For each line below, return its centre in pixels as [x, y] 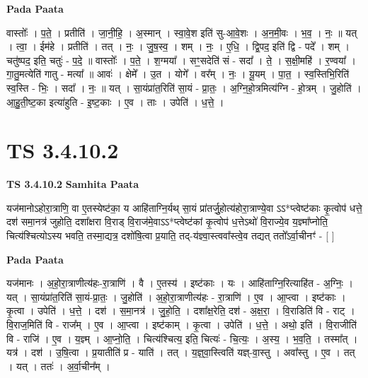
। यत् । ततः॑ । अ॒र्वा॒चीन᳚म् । [58, 366]
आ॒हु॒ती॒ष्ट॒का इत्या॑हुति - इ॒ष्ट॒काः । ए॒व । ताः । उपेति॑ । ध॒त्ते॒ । [115, 101]
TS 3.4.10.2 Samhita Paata [73, 184]
